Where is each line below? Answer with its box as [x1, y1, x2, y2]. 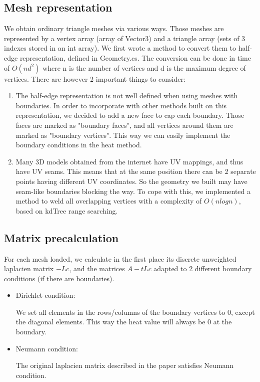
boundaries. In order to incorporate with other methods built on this [15, 100, 227, 110]
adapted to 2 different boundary [153, 263, 252, 274]
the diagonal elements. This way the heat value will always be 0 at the [15, 316, 232, 327]
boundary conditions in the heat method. [15, 139, 142, 150]
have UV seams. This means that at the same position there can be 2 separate [15, 166, 256, 176]
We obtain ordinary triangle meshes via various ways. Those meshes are [4, 23, 224, 34]
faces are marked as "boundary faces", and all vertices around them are [15, 119, 233, 130]
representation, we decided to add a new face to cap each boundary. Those [15, 110, 244, 120]
